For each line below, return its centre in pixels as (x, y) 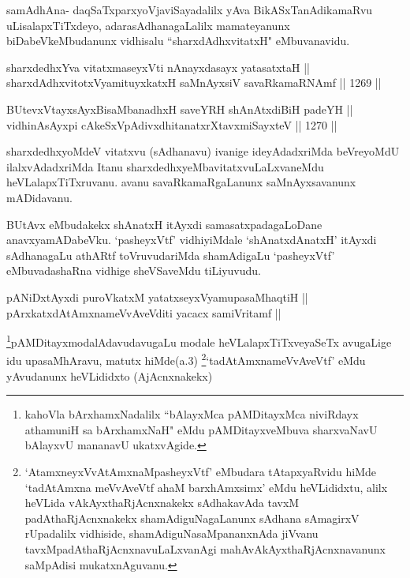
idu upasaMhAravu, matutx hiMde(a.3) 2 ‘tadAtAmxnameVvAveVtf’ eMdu (186, 359)
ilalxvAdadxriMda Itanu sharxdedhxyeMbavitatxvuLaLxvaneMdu (165, 166)
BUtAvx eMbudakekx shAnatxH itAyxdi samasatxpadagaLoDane (164, 224)
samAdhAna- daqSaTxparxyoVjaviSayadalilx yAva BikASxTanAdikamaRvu (190, 9)
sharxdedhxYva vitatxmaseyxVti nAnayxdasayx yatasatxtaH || (158, 67)
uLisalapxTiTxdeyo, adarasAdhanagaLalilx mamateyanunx (148, 25)
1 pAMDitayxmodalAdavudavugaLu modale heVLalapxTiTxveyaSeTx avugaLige (199, 341)
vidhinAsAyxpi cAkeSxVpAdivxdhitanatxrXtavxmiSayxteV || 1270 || (172, 124)
